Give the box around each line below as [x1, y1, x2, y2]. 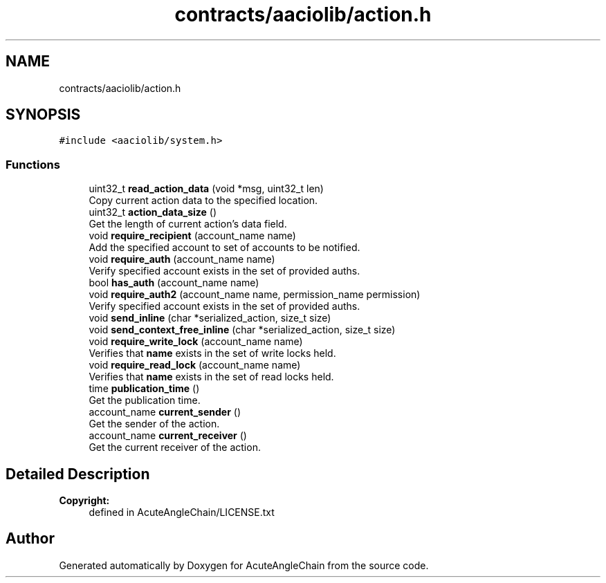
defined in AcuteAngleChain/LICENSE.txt [89, 506, 275, 519]
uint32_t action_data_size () [89, 206, 217, 219]
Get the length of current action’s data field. [89, 218, 287, 230]
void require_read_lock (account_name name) [89, 359, 301, 371]
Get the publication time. [89, 394, 201, 407]
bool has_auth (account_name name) [89, 277, 259, 289]
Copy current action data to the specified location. [89, 194, 318, 207]
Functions [6, 157, 60, 172]
